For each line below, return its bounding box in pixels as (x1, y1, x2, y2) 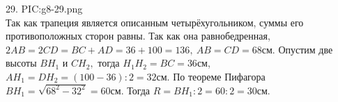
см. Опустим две (261, 42, 333, 56)
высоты (6, 56, 37, 70)
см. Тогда (110, 83, 151, 97)
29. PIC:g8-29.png (6, 1, 83, 15)
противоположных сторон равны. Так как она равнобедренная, (6, 28, 270, 43)
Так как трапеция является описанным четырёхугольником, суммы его (6, 15, 304, 29)
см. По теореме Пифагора (156, 69, 266, 83)
